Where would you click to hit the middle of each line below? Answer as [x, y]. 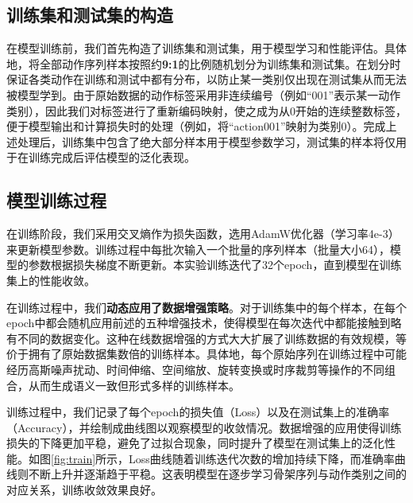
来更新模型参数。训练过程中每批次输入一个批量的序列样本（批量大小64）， [198, 249]
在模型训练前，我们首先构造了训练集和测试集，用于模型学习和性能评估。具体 [206, 48]
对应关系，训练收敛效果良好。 [84, 490]
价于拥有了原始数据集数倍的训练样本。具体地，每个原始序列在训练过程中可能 [206, 354]
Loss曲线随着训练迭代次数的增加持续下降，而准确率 [262, 458]
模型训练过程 [56, 200]
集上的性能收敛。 [51, 280]
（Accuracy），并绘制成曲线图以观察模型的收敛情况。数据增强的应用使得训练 [204, 427]
